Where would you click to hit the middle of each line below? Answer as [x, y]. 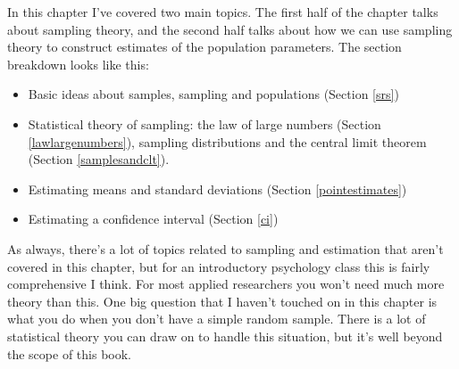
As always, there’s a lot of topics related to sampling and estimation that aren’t [225, 248]
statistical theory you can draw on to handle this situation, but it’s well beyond [225, 336]
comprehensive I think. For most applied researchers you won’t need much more [226, 284]
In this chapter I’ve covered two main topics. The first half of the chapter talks [223, 12]
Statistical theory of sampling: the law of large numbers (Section [204, 123]
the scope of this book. [69, 353]
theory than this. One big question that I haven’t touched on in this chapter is [222, 301]
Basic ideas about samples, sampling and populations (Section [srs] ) [213, 94]
